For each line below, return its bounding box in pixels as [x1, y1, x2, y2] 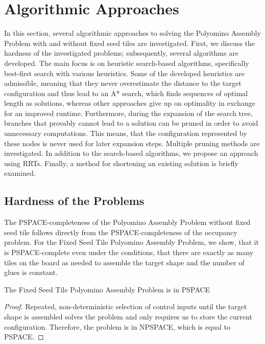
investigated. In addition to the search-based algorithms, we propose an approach [4, 148, 258, 158]
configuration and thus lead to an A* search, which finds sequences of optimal [4, 87, 248, 98]
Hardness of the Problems [4, 193, 144, 209]
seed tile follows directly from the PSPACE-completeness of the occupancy [4, 226, 237, 237]
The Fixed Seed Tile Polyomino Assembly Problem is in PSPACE [4, 284, 210, 294]
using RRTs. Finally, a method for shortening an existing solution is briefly [4, 157, 238, 168]
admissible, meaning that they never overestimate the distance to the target [4, 78, 242, 88]
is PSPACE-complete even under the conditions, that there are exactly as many [4, 247, 254, 258]
